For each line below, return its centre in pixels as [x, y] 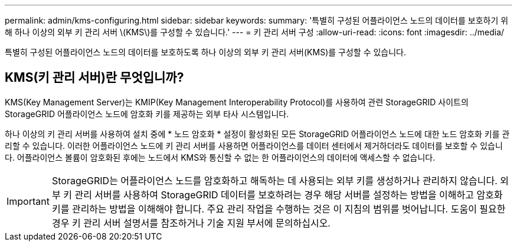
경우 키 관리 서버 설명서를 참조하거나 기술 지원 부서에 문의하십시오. [191, 223]
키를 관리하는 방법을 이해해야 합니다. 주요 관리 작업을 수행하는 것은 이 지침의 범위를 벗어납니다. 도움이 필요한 [279, 209]
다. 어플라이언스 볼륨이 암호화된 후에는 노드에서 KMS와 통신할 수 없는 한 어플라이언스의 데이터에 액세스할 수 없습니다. [220, 157]
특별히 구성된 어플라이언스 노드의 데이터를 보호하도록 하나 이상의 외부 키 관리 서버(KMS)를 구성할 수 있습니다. [206, 52]
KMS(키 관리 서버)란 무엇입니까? [94, 78]
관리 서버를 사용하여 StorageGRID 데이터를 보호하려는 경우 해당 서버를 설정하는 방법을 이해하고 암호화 [289, 195]
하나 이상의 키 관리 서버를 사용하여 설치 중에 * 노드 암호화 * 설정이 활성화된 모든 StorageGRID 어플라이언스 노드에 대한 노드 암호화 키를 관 [257, 134]
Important [28, 201]
